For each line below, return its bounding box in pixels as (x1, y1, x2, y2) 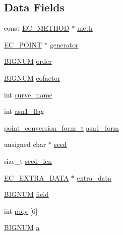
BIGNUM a (4, 222, 40, 233)
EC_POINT (4, 39, 42, 49)
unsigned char (4, 139, 46, 149)
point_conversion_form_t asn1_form (4, 122, 119, 133)
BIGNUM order (4, 56, 52, 66)
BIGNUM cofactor (4, 72, 61, 83)
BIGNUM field (4, 189, 49, 199)
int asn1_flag (4, 106, 44, 116)
